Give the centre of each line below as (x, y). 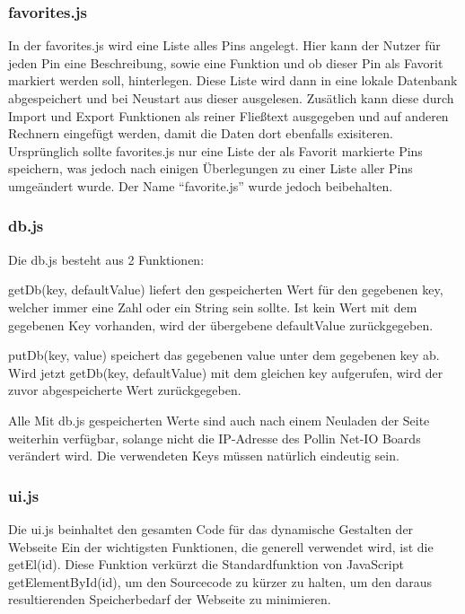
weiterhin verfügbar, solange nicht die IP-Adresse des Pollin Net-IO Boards (215, 438)
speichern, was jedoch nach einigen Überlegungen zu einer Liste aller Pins (211, 168)
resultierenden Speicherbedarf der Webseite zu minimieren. (170, 599)
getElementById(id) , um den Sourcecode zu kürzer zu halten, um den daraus (220, 581)
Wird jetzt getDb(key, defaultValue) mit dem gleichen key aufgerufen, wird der (226, 372)
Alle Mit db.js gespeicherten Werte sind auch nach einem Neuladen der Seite (219, 420)
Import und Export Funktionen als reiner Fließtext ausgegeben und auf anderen (228, 115)
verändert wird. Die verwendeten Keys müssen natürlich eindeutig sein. (204, 456)
